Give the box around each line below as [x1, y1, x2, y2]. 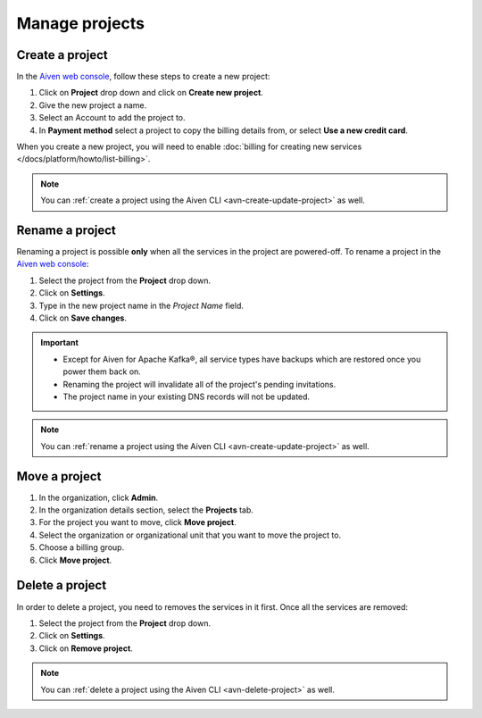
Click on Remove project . [38, 643, 133, 654]
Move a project [16, 469, 102, 484]
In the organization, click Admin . [38, 492, 159, 503]
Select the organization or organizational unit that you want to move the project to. [38, 530, 342, 540]
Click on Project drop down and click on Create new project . [38, 88, 263, 98]
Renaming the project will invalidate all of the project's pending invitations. [62, 379, 337, 389]
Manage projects [16, 13, 145, 33]
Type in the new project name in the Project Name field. [38, 300, 245, 311]
